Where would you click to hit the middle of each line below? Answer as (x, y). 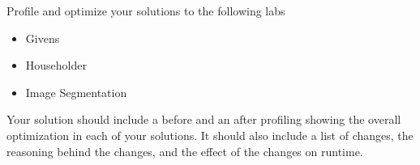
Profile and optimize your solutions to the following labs (146, 11)
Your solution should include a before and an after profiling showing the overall (204, 119)
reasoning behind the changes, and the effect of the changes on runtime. (185, 151)
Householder (56, 65)
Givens (43, 38)
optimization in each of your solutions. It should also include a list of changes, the (210, 135)
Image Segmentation (76, 92)
